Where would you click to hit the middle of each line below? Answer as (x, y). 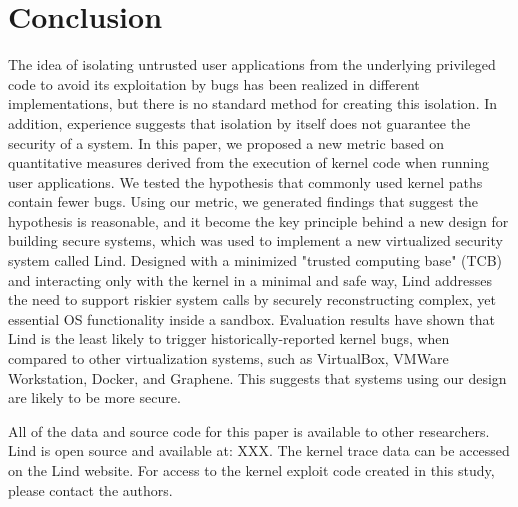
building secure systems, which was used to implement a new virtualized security (255, 240)
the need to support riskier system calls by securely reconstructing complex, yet (252, 299)
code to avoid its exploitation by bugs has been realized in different (214, 83)
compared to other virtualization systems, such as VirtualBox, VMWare (228, 358)
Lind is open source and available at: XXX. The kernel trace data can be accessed (259, 450)
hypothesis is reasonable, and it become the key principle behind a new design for (258, 220)
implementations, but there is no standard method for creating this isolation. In (253, 103)
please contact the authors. (90, 489)
